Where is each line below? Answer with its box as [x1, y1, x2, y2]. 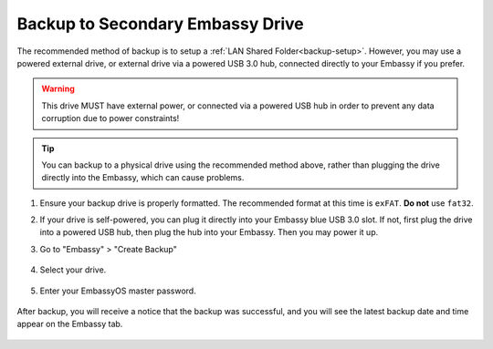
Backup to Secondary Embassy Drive [16, 14, 305, 34]
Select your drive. [39, 264, 107, 275]
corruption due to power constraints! [41, 113, 180, 124]
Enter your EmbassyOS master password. [39, 285, 196, 296]
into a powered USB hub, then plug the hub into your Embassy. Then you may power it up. [39, 227, 379, 238]
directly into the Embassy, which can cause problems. [41, 172, 245, 183]
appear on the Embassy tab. [16, 319, 123, 330]
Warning [41, 83, 75, 95]
